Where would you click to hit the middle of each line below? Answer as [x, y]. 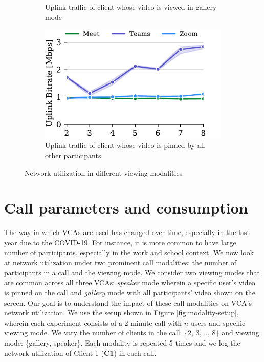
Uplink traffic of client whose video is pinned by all [125, 145]
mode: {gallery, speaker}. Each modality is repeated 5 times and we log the [122, 342]
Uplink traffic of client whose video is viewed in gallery [131, 7]
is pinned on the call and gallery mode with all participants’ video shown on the [130, 292]
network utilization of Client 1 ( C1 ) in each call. [80, 353]
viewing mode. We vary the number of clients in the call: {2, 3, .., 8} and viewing [132, 333]
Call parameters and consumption [126, 208]
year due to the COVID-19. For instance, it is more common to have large [120, 242]
